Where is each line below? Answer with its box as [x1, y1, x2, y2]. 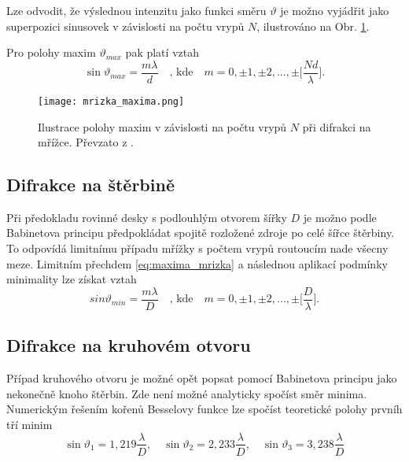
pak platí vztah [125, 44, 199, 61]
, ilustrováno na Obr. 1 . [256, 17, 370, 34]
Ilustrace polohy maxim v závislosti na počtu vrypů [38, 118, 287, 135]
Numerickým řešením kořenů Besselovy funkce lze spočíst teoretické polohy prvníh [6, 401, 403, 417]
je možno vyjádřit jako [280, 2, 389, 18]
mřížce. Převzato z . [38, 134, 134, 150]
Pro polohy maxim [6, 44, 96, 61]
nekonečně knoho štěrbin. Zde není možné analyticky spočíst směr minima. [6, 385, 367, 401]
